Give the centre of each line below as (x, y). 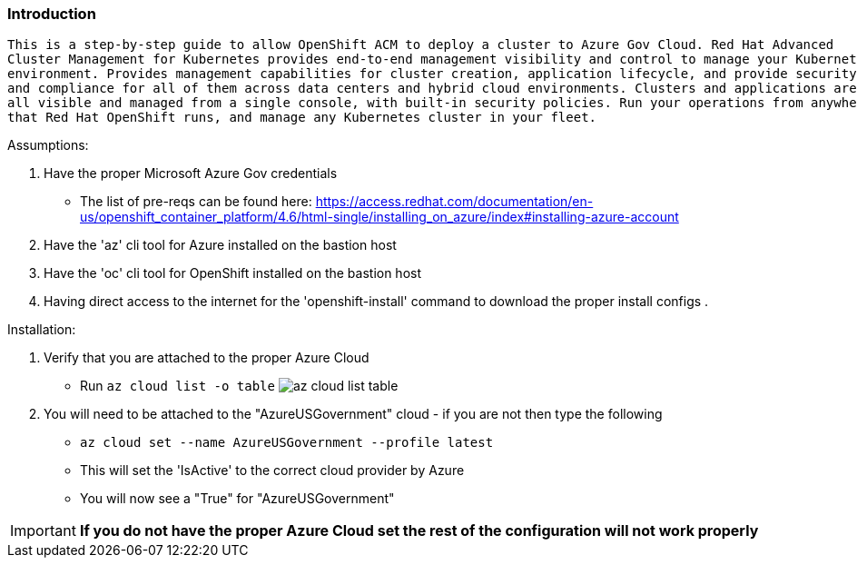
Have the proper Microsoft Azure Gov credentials (191, 173)
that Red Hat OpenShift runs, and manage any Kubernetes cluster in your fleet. (302, 118)
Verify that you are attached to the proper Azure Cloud (207, 358)
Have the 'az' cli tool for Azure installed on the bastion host (220, 245)
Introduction (52, 14)
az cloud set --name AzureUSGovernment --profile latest (287, 443)
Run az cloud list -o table (177, 386)
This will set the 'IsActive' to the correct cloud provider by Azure (272, 471)
